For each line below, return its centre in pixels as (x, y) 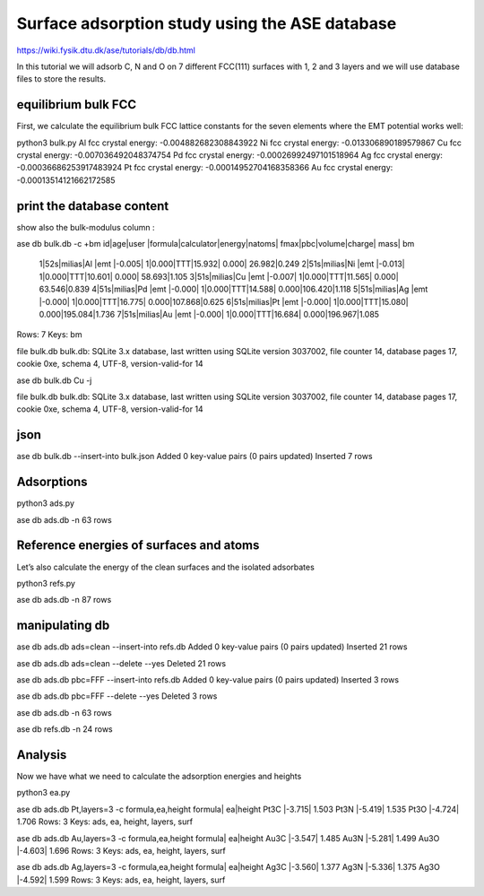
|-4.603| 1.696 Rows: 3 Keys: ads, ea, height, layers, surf (121, 851)
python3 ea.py (43, 793)
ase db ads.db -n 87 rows (64, 600)
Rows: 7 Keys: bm (49, 335)
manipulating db (63, 626)
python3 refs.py (46, 583)
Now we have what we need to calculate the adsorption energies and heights (159, 777)
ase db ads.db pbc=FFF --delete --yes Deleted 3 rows (117, 696)
